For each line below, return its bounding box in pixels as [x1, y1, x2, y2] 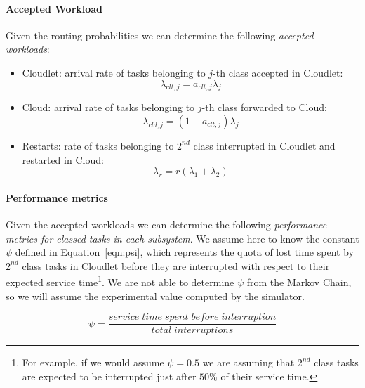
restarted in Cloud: [22, 152, 104, 167]
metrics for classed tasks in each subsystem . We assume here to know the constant [6, 231, 359, 245]
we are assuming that [202, 355, 295, 370]
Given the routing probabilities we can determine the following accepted [6, 27, 314, 42]
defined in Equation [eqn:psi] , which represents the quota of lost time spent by [15, 245, 354, 259]
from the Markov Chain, [246, 274, 352, 289]
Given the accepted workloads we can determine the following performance [6, 216, 327, 231]
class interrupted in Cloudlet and [193, 138, 336, 153]
